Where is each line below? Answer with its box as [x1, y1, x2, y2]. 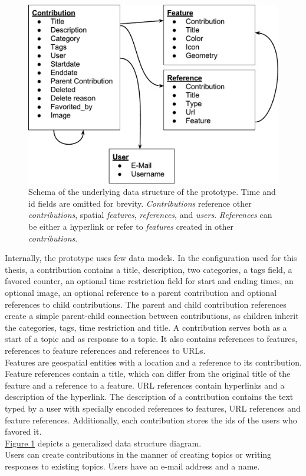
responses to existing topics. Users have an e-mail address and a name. [5, 459, 260, 472]
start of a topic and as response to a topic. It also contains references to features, [5, 332, 298, 345]
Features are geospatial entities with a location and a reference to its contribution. [5, 356, 302, 368]
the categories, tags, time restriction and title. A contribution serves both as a [5, 321, 287, 333]
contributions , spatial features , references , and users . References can [28, 208, 272, 221]
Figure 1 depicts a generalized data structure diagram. [5, 436, 202, 449]
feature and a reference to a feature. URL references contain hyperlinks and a [5, 379, 285, 391]
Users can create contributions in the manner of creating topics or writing [5, 448, 272, 461]
